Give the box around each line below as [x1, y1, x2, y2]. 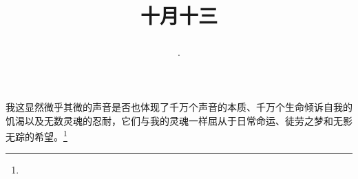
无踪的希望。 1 [6, 127, 67, 143]
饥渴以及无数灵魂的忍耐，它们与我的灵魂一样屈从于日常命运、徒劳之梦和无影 [6, 113, 352, 127]
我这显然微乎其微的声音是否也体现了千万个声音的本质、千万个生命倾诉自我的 [6, 99, 352, 114]
